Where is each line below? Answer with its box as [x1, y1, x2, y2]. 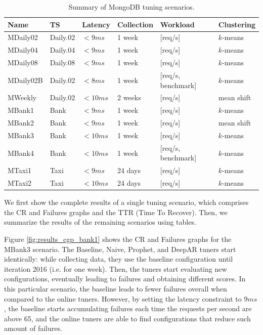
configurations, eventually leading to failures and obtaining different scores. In [4, 273, 246, 284]
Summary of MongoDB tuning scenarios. [68, 2, 195, 12]
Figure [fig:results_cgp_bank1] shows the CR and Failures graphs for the [4, 233, 232, 244]
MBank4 [8, 147, 34, 158]
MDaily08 [8, 57, 38, 68]
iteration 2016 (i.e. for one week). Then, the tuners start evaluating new [4, 263, 227, 274]
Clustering [218, 19, 255, 29]
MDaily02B [8, 74, 43, 85]
